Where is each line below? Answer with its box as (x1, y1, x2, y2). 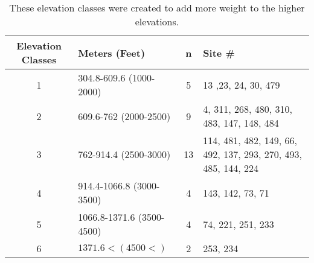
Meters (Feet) (78, 45, 146, 60)
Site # (203, 45, 235, 60)
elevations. (135, 14, 179, 28)
